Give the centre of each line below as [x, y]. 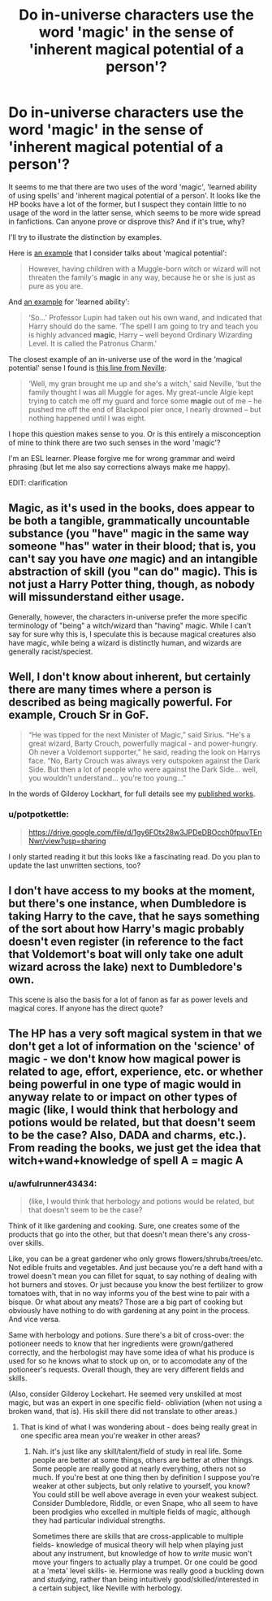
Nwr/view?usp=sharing [67, 841]
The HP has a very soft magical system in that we [135, 1034]
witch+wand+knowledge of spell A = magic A [126, 1161]
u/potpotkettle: [39, 815]
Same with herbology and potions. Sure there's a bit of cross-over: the [127, 1335]
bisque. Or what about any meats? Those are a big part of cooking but [126, 1302]
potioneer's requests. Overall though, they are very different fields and [126, 1370]
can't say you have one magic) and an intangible [133, 559]
